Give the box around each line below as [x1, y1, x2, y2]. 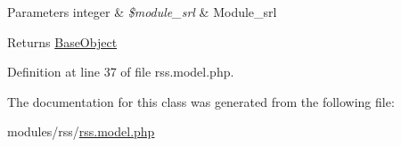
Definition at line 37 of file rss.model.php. [7, 62, 234, 81]
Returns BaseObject [7, 32, 118, 51]
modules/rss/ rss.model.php [7, 122, 155, 141]
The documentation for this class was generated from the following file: [7, 92, 395, 110]
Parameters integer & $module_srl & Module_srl [7, 3, 277, 20]
